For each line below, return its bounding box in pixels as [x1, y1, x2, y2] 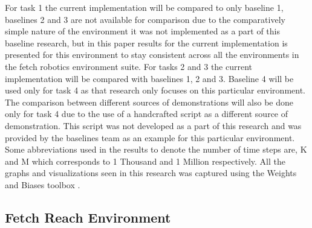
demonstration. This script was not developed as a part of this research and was [5, 119, 302, 131]
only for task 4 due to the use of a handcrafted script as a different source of [5, 107, 288, 120]
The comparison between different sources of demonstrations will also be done [5, 95, 293, 108]
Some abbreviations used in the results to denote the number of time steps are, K [5, 143, 307, 156]
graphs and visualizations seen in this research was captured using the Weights [5, 166, 297, 179]
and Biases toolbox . [5, 178, 80, 191]
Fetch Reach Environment [5, 207, 171, 226]
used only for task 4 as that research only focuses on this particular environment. [5, 84, 305, 97]
